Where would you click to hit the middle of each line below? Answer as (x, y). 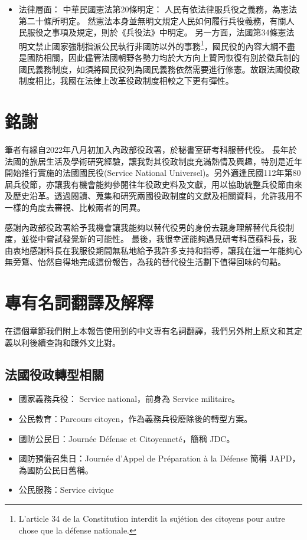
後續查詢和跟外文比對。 (75, 342)
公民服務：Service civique (66, 490)
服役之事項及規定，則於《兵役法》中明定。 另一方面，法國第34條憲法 (161, 32)
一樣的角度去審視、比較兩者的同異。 (75, 207)
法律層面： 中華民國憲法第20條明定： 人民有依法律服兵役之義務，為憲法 (158, 9)
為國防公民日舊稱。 (56, 469)
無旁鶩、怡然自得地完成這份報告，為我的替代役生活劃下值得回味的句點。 (145, 262)
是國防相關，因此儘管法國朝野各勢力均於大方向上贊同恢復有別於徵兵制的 (159, 58)
